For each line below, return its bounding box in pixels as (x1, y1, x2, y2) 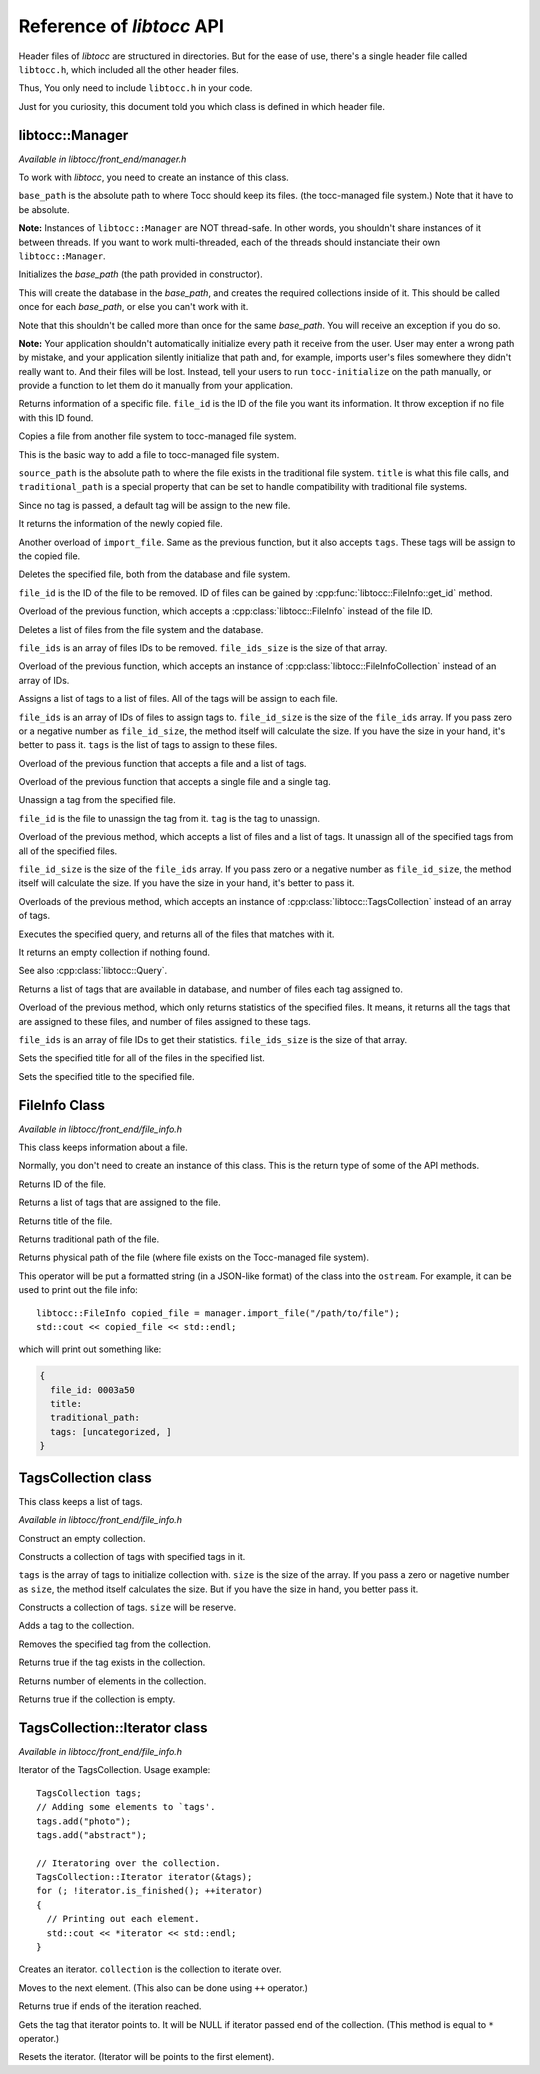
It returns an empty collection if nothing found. (18, 946, 210, 958)
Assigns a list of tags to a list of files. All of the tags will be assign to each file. (18, 693, 339, 705)
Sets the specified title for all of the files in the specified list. (18, 1052, 265, 1064)
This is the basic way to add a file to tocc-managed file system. (18, 448, 280, 460)
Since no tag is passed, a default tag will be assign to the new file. (18, 499, 291, 511)
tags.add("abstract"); (36, 1829, 148, 1840)
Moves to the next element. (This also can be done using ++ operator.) (18, 1981, 309, 1994)
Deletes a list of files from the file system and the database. (18, 623, 264, 635)
